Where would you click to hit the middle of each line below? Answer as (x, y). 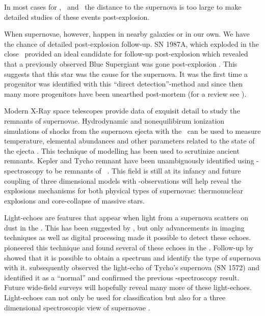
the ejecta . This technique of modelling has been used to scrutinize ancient (122, 150)
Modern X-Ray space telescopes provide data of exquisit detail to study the (122, 111)
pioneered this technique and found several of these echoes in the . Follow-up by (129, 248)
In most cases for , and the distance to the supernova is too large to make (123, 7)
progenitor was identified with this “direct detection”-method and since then (124, 84)
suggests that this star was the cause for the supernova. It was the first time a (126, 74)
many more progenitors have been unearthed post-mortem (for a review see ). (125, 93)
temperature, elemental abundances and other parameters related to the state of (129, 141)
